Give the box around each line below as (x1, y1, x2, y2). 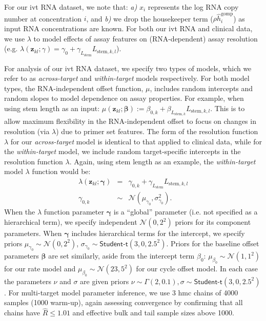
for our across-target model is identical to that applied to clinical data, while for (10, 136, 262, 146)
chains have (4, 307, 40, 318)
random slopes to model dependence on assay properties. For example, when (4, 93, 244, 103)
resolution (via (4, 125, 50, 136)
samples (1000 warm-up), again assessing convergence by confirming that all (4, 297, 243, 308)
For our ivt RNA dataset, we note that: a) (4, 2, 137, 12)
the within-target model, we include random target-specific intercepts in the (4, 146, 241, 157)
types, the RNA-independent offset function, (4, 82, 144, 93)
